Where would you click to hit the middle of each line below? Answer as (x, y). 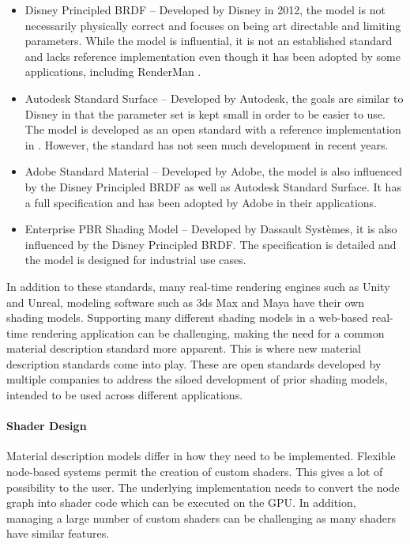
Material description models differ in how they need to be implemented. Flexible (201, 456)
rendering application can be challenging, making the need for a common (208, 332)
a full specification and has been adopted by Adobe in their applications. (201, 202)
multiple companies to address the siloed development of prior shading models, (197, 379)
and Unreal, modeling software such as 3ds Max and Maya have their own (186, 302)
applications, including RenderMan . (113, 72)
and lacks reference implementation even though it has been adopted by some (213, 56)
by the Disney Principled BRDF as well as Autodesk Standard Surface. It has (213, 186)
